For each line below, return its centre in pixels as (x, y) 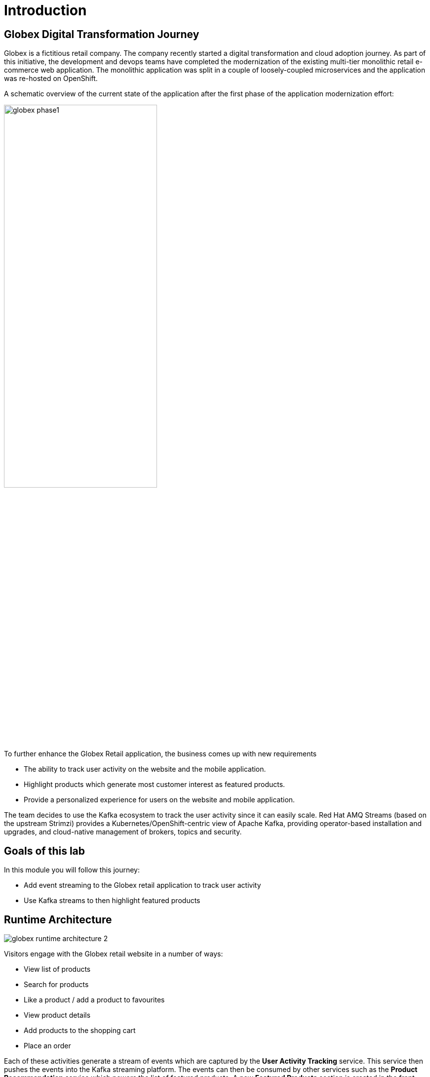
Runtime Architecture (58, 919)
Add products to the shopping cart (80, 1031)
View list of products (57, 969)
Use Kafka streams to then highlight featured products (112, 901)
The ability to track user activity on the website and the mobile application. (145, 769)
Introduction (45, 10)
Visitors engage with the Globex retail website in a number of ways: (114, 954)
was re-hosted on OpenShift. (51, 79)
